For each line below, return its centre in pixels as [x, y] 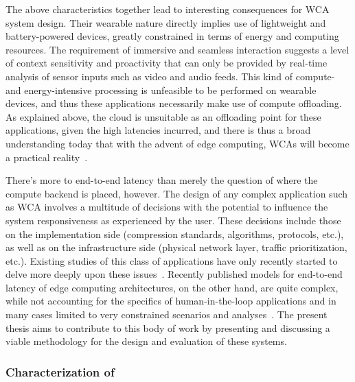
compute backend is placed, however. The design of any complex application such [177, 193]
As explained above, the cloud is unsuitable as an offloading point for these [163, 116]
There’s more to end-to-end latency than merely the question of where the [162, 180]
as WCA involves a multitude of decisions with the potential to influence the [167, 207]
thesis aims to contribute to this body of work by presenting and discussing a [168, 327]
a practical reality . [47, 157]
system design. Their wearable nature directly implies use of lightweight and [166, 22]
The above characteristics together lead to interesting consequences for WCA [168, 9]
